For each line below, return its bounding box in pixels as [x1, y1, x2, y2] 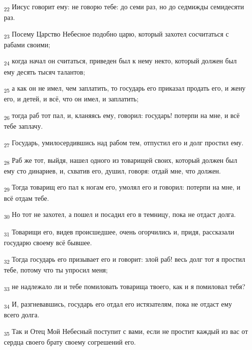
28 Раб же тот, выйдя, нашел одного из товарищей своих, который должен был [4, 155, 237, 166]
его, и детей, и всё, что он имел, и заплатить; [4, 94, 139, 104]
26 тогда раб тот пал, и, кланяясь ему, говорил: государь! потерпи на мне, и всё [4, 110, 240, 121]
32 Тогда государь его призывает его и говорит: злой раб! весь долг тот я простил [4, 254, 245, 265]
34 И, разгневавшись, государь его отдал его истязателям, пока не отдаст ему [4, 298, 232, 310]
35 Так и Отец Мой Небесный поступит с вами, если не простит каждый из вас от [4, 326, 248, 337]
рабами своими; [4, 39, 51, 49]
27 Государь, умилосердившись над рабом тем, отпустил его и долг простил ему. [4, 137, 244, 149]
